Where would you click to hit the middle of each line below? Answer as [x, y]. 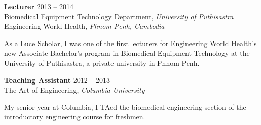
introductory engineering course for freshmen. [75, 117]
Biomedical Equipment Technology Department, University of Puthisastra [119, 16]
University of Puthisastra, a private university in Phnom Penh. [102, 62]
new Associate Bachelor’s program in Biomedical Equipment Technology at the [127, 53]
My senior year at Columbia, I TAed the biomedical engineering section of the [125, 107]
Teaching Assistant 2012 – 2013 [57, 80]
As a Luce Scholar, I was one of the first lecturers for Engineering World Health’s [130, 43]
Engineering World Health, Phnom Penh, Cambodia [84, 26]
